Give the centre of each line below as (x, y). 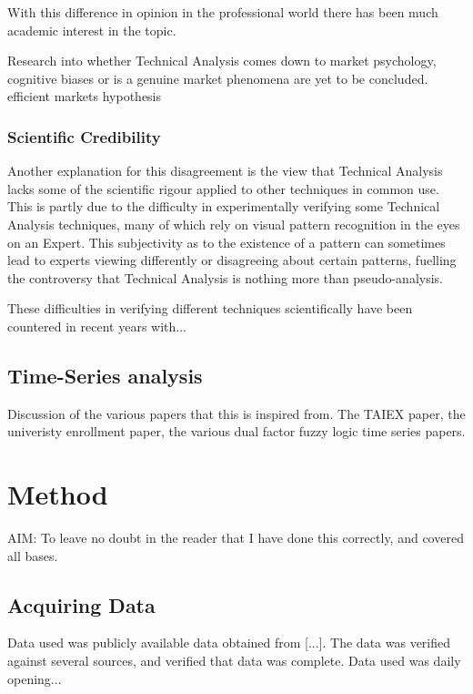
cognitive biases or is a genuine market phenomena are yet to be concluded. (218, 78)
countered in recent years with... (97, 326)
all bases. (33, 555)
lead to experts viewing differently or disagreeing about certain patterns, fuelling (232, 260)
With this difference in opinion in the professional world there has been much (223, 12)
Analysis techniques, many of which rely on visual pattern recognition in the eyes (234, 224)
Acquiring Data (81, 604)
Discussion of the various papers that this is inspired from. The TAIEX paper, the (236, 413)
